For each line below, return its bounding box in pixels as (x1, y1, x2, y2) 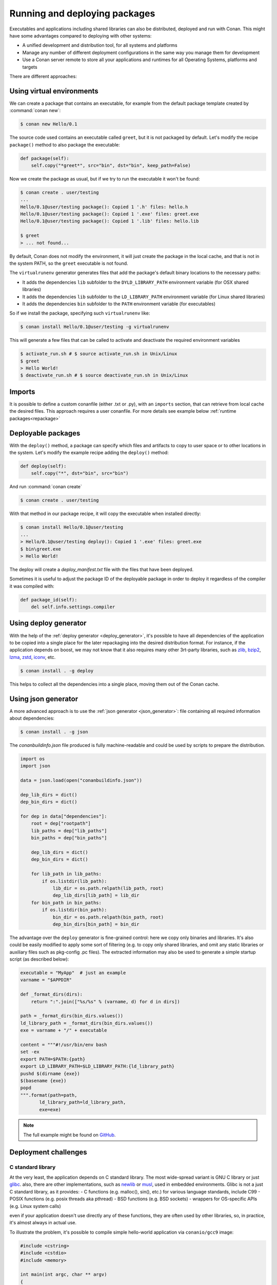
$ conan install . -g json (20, 729, 88, 735)
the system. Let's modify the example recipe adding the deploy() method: (9, 450, 169, 456)
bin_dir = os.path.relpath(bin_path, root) (52, 914, 164, 920)
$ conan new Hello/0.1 (20, 121, 77, 127)
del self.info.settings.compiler (31, 604, 115, 610)
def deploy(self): (20, 463, 67, 469)
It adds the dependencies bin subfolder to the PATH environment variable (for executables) (22, 301, 215, 307)
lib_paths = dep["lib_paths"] (31, 828, 107, 834)
